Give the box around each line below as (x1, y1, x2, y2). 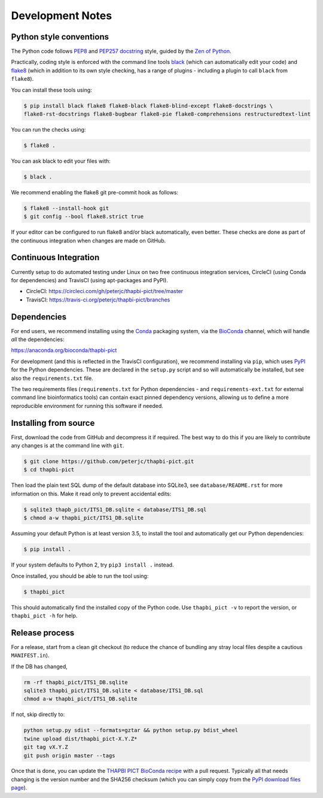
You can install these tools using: (11, 86, 92, 93)
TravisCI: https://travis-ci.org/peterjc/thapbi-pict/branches (26, 296, 170, 303)
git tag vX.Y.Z (23, 744, 68, 751)
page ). (11, 784, 28, 791)
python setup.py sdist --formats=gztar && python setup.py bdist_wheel (23, 727, 239, 734)
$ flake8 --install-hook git (23, 205, 109, 212)
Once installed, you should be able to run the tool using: (11, 572, 149, 580)
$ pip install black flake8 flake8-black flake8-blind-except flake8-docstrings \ (23, 102, 273, 109)
